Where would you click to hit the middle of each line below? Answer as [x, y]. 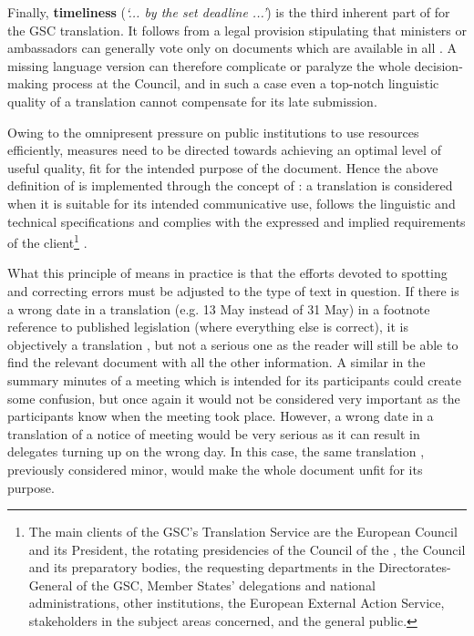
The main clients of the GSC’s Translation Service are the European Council [243, 532]
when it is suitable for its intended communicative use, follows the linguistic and [232, 203]
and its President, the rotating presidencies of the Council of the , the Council [247, 549]
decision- [438, 65]
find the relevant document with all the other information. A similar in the [216, 362]
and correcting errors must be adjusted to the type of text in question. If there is [233, 290]
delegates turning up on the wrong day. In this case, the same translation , [216, 451]
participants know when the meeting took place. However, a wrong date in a [221, 416]
